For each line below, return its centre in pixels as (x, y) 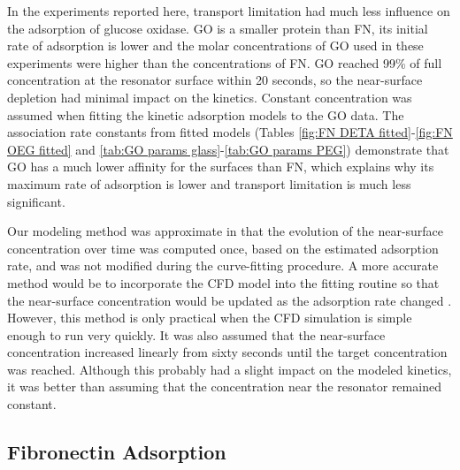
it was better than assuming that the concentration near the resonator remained (224, 387)
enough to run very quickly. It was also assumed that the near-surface (196, 334)
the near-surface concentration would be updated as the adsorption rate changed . (230, 300)
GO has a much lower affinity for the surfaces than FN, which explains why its (221, 167)
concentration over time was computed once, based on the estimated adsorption (223, 248)
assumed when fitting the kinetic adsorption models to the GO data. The (206, 114)
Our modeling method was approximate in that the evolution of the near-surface (226, 231)
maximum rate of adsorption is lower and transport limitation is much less (209, 183)
